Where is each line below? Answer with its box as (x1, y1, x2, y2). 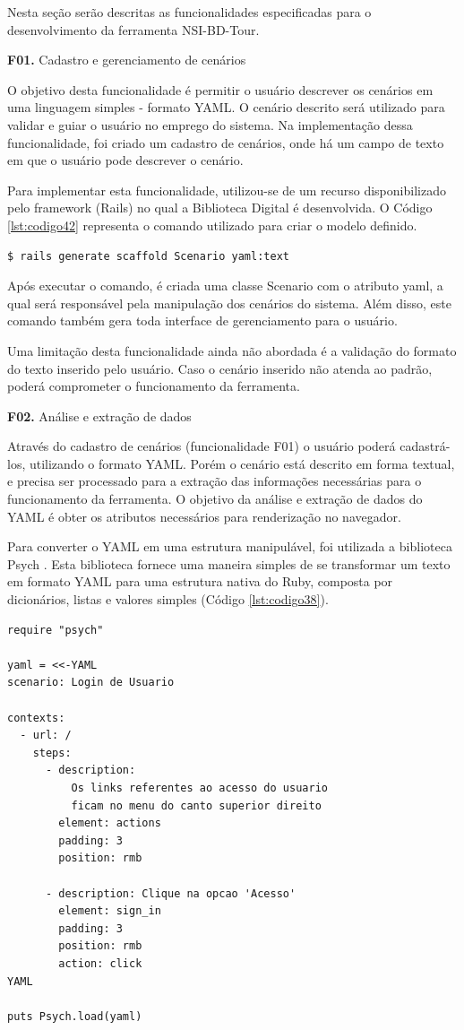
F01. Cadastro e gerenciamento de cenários (7, 50, 246, 69)
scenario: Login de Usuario (7, 676, 175, 689)
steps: (32, 746, 72, 759)
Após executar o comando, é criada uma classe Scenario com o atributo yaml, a (7, 276, 443, 295)
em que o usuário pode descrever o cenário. (7, 151, 244, 169)
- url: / (20, 729, 72, 742)
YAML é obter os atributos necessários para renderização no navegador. (7, 506, 401, 525)
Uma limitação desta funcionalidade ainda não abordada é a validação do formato (7, 341, 457, 359)
